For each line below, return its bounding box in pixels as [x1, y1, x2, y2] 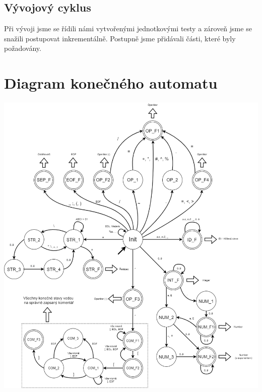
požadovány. [4, 43, 41, 53]
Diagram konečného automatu [4, 73, 218, 93]
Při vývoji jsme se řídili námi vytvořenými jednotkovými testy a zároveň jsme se [4, 23, 252, 34]
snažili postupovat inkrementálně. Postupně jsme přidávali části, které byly [4, 33, 236, 43]
